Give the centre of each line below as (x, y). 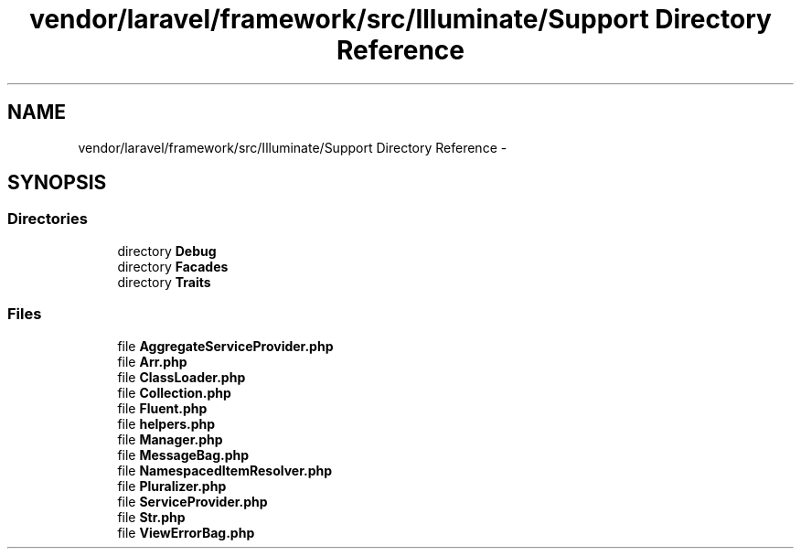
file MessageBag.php (183, 454)
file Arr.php (152, 361)
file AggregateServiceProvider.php (225, 346)
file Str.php (151, 517)
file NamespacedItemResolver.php (225, 470)
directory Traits (164, 282)
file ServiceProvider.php (192, 501)
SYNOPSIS (57, 183)
